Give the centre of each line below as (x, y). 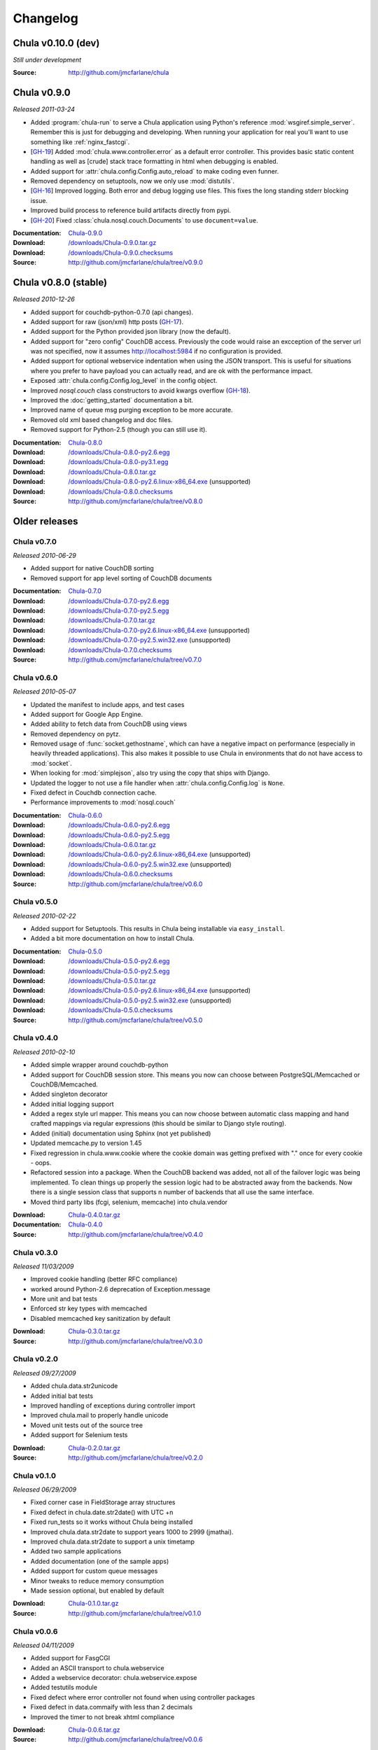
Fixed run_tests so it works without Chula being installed (112, 1522)
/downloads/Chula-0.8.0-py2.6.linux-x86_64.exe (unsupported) (160, 482)
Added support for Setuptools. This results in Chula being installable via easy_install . (157, 929)
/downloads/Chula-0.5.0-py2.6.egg (119, 961)
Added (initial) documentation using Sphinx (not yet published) (121, 1133)
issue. (39, 200)
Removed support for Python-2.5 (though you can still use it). (119, 430)
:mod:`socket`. (51, 763)
